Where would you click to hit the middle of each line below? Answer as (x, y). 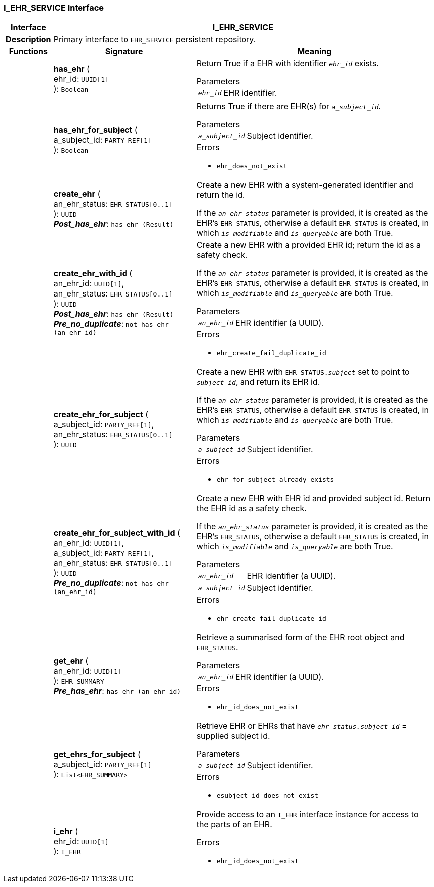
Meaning (315, 51)
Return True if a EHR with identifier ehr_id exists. (288, 63)
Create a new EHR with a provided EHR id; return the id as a (309, 245)
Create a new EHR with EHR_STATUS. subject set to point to (303, 372)
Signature (124, 51)
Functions (28, 51)
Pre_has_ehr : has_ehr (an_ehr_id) (117, 690)
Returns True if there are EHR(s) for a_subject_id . (289, 106)
